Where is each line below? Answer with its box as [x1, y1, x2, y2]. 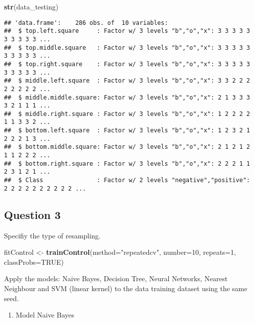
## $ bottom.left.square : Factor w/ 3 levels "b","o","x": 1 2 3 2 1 [4, 127, 250, 134]
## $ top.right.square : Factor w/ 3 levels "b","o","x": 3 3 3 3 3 [4, 60, 250, 68]
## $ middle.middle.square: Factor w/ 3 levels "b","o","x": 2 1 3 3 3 [4, 94, 250, 101]
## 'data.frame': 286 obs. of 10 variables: [4, 19, 168, 26]
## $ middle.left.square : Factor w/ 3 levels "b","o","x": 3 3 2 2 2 [4, 77, 250, 85]
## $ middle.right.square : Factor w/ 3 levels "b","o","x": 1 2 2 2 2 [4, 110, 250, 117]
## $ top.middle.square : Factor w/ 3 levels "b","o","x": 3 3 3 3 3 [4, 44, 250, 51]
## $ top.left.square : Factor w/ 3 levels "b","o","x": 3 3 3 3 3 [4, 27, 250, 35]
